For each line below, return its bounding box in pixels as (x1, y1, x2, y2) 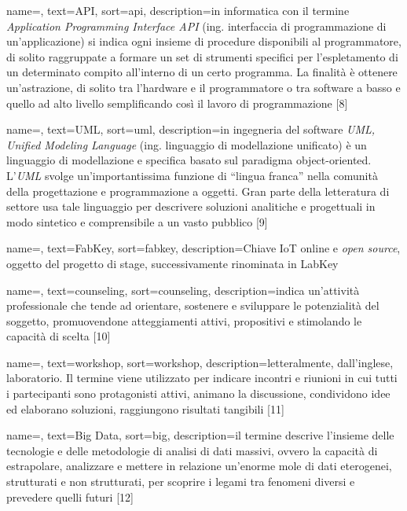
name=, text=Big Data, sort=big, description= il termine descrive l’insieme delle (6, 427, 394, 443)
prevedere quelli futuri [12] (6, 488, 134, 505)
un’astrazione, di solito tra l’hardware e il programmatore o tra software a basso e (6, 79, 401, 95)
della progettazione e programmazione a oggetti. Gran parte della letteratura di (6, 182, 390, 199)
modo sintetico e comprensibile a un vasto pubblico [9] (6, 213, 268, 230)
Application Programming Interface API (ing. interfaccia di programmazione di (6, 17, 387, 34)
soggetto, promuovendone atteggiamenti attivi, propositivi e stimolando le (6, 312, 362, 329)
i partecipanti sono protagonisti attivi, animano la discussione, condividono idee (6, 385, 390, 402)
